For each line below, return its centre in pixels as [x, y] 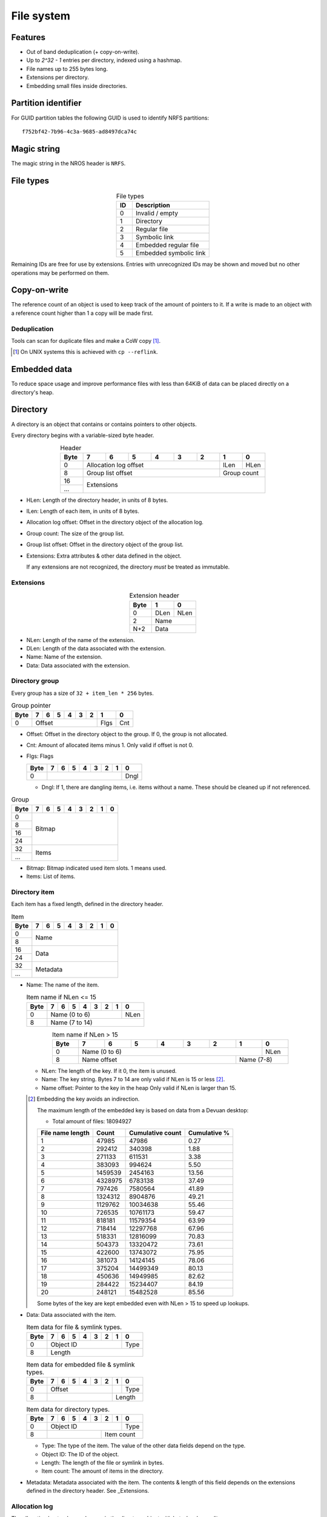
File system [41, 16]
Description [153, 205]
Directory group [35, 681]
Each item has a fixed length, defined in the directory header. [87, 904]
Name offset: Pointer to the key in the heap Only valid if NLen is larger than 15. [139, 1088]
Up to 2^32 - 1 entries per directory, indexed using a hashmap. [104, 60]
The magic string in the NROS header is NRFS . [68, 163]
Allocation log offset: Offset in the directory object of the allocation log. [115, 522]
